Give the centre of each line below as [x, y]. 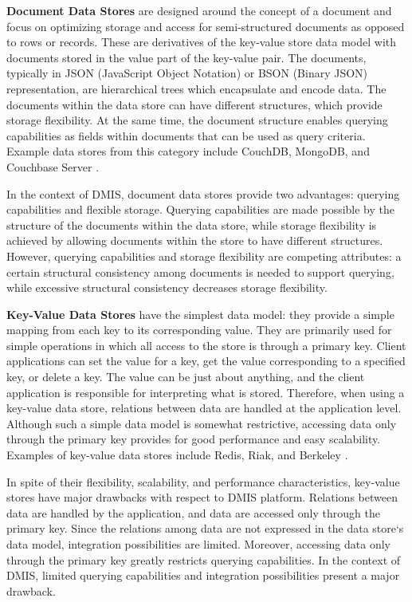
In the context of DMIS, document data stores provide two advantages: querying [203, 193]
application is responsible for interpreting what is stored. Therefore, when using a [206, 392]
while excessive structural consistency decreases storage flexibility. [167, 287]
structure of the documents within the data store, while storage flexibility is [192, 224]
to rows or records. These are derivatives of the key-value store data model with [202, 42]
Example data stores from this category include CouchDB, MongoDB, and [188, 151]
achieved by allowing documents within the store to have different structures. [195, 240]
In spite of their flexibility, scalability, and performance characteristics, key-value [203, 481]
